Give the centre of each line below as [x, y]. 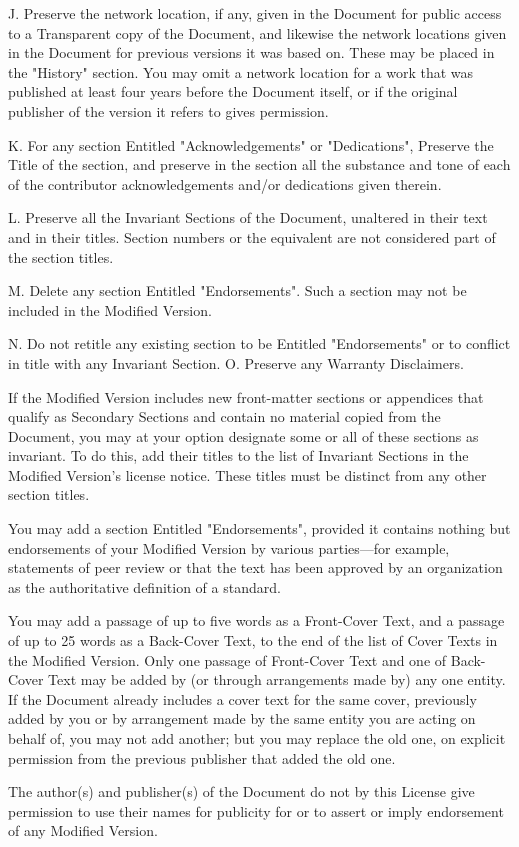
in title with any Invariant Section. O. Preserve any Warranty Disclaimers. [236, 362]
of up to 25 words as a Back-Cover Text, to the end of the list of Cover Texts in [253, 640]
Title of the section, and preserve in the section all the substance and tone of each [259, 164]
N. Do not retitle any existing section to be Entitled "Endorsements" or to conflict [259, 343]
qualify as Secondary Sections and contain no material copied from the [224, 416]
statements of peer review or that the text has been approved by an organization [255, 567]
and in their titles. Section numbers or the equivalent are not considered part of [252, 236]
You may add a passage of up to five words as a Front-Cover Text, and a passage [256, 620]
